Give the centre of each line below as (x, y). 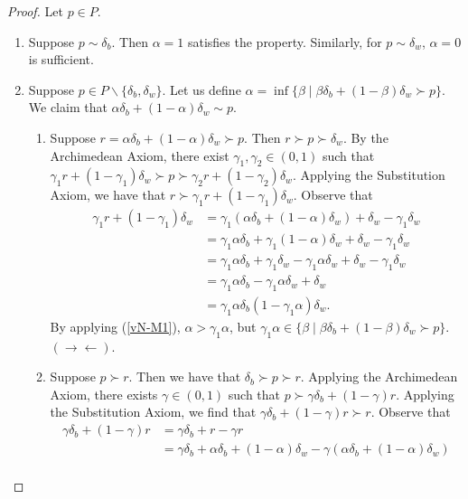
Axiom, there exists (104, 394)
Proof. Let (35, 11)
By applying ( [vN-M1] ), (115, 326)
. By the (365, 137)
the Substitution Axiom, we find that (153, 412)
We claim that (68, 107)
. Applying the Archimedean (379, 377)
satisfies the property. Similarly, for (285, 41)
